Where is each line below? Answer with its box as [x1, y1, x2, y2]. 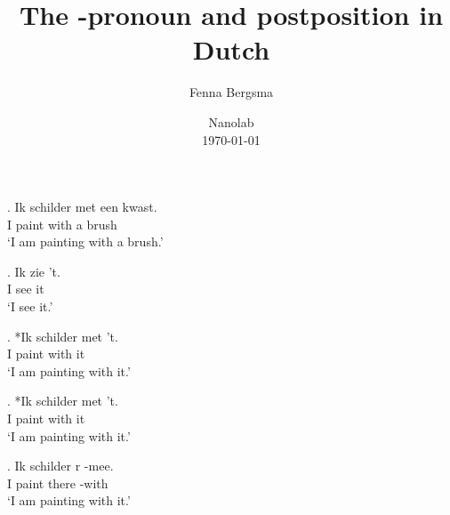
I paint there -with [7, 473, 108, 492]
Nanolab [208, 112, 254, 131]
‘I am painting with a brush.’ [7, 232, 164, 251]
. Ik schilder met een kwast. [7, 197, 157, 216]
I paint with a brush [7, 214, 117, 233]
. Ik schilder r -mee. [7, 456, 114, 475]
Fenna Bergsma [189, 83, 274, 101]
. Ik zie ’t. [7, 262, 60, 280]
